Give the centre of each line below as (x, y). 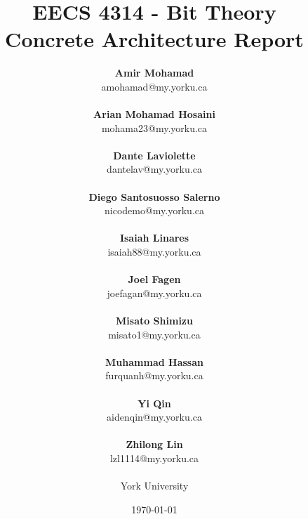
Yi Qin (154, 403)
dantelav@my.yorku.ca (154, 169)
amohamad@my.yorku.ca (154, 86)
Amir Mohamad (154, 73)
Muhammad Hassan (154, 361)
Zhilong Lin (154, 444)
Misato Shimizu (154, 320)
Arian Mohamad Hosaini (154, 114)
